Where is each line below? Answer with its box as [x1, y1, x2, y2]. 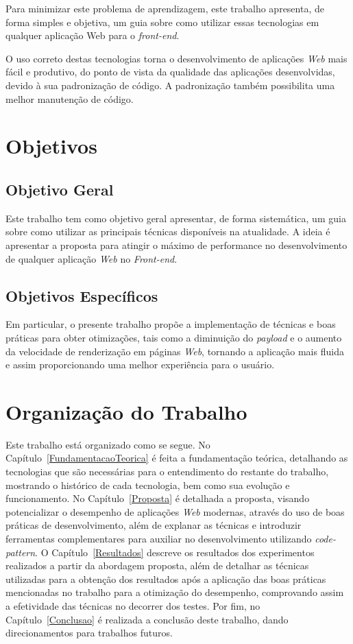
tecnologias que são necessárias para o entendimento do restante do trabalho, [5, 464, 329, 478]
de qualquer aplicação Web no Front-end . [5, 251, 178, 265]
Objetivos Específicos [5, 285, 158, 306]
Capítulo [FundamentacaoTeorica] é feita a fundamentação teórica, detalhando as [5, 451, 348, 465]
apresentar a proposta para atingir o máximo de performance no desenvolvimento [5, 237, 348, 252]
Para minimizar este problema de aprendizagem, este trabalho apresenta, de [5, 1, 324, 15]
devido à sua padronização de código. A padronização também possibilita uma [5, 77, 335, 92]
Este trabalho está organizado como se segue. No [5, 437, 210, 451]
